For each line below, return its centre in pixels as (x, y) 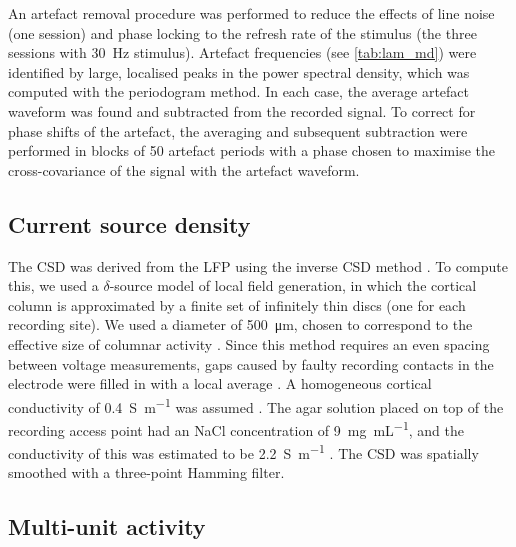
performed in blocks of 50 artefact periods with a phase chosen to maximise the (252, 150)
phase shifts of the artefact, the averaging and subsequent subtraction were (238, 130)
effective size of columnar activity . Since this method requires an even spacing (249, 343)
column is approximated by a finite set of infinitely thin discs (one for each (237, 304)
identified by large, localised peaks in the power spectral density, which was (239, 71)
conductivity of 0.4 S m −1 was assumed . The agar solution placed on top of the (256, 405)
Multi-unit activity (107, 526)
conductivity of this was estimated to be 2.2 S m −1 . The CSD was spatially (243, 451)
